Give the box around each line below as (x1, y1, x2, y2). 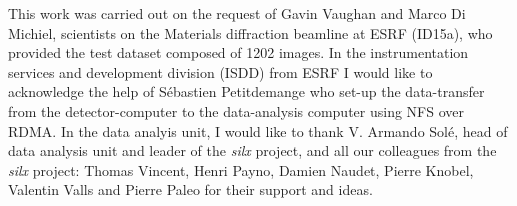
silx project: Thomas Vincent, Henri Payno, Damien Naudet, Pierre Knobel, (8, 159, 474, 180)
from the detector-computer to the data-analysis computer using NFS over (8, 100, 464, 121)
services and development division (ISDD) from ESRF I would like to (8, 61, 433, 82)
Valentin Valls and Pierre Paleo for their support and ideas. (8, 179, 373, 200)
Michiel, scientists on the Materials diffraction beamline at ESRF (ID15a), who (8, 22, 493, 43)
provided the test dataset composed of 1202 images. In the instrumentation (8, 42, 469, 63)
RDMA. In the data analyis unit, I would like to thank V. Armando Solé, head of (8, 120, 508, 141)
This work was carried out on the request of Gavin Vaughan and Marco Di (8, 3, 466, 23)
